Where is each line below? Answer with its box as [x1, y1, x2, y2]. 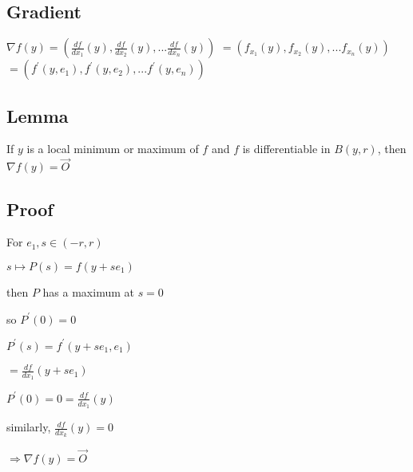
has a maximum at [42, 284, 134, 301]
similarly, [6, 419, 51, 435]
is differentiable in [242, 140, 331, 157]
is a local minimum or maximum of [26, 140, 199, 157]
